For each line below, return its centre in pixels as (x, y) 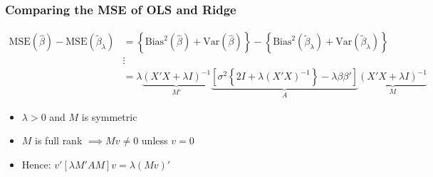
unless (155, 140)
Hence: (36, 164)
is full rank (59, 140)
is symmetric (109, 116)
